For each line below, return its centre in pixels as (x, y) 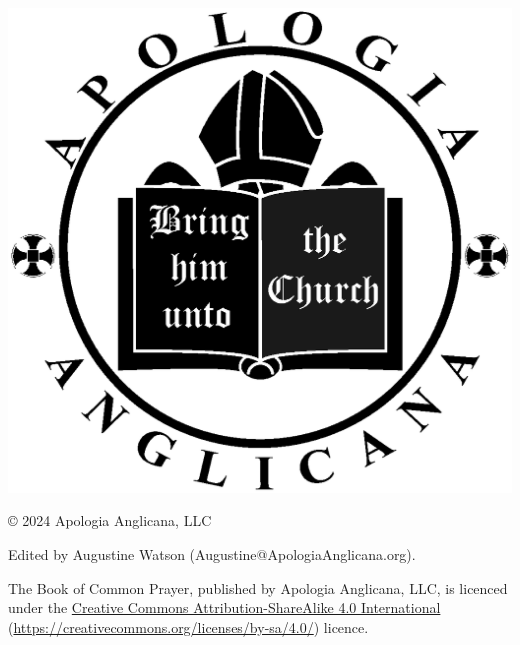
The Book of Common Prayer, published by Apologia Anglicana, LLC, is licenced (258, 587)
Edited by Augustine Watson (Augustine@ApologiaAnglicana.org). (212, 553)
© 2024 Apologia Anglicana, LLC (110, 520)
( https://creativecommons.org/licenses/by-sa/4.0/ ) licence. (188, 626)
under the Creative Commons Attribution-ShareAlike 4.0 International (224, 607)
